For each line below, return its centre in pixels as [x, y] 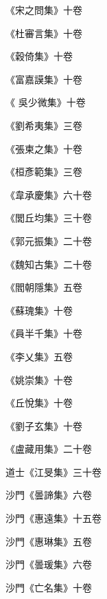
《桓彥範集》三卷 [44, 172]
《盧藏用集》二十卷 [49, 449]
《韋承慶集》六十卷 [49, 194]
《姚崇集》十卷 [39, 379]
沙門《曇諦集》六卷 [49, 495]
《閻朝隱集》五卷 [44, 287]
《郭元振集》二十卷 [49, 240]
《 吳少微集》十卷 [46, 102]
